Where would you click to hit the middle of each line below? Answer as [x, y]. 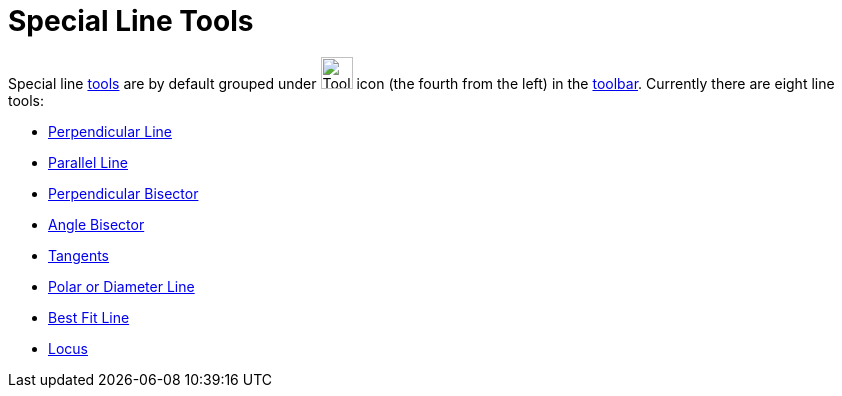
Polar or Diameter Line [121, 286]
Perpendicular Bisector [123, 193]
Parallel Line [88, 162]
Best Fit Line [89, 317]
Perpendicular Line [110, 131]
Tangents [78, 255]
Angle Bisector [96, 224]
